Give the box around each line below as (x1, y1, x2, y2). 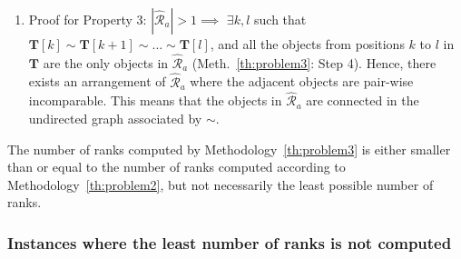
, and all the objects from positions (210, 35, 405, 53)
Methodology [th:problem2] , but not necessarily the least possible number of (7, 174, 434, 194)
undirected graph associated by (28, 109, 202, 128)
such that (254, 10, 307, 28)
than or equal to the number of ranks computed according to (7, 157, 346, 176)
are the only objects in (43, 53, 169, 72)
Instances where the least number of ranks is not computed (7, 231, 452, 254)
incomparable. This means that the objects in (28, 91, 282, 110)
